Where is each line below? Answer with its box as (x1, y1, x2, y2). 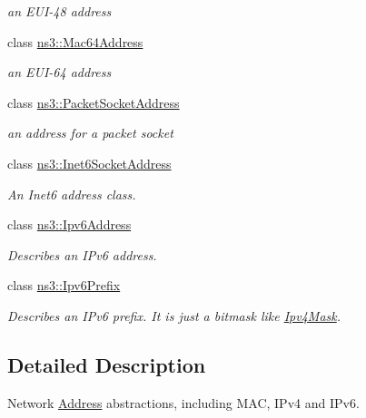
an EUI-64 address (7, 63, 112, 82)
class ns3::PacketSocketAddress (7, 92, 180, 112)
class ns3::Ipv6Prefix (7, 276, 121, 295)
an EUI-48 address (7, 2, 112, 20)
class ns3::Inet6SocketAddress (7, 153, 172, 172)
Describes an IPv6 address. (7, 245, 157, 264)
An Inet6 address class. (7, 184, 136, 203)
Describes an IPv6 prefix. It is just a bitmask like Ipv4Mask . (7, 306, 341, 325)
